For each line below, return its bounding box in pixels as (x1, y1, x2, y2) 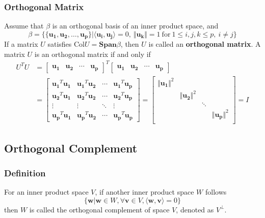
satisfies (47, 39, 72, 49)
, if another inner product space (95, 186, 194, 197)
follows (205, 186, 227, 197)
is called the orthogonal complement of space (29, 204, 170, 214)
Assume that (4, 20, 44, 31)
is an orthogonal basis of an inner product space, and (52, 20, 219, 31)
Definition (4, 166, 46, 179)
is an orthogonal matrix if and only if (34, 48, 151, 59)
